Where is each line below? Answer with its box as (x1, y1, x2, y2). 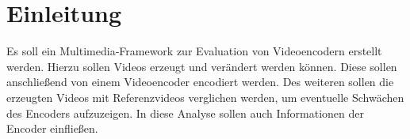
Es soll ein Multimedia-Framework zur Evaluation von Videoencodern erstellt (6, 43, 382, 59)
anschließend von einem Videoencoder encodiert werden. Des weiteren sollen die (6, 73, 394, 90)
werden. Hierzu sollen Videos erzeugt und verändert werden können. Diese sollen (6, 58, 397, 74)
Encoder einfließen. (6, 120, 98, 137)
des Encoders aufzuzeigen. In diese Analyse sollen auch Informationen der (6, 104, 365, 121)
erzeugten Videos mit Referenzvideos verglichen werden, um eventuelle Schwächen (6, 88, 404, 105)
